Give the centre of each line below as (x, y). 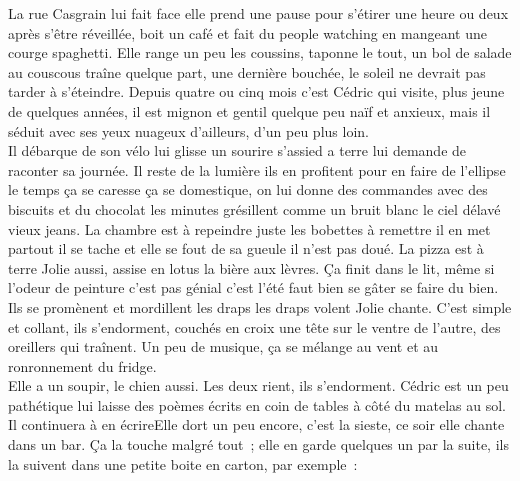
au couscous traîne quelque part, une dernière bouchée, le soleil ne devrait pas (247, 71)
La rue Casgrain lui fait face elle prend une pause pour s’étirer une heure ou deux (258, 13)
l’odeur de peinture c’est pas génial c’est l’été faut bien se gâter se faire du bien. (253, 287)
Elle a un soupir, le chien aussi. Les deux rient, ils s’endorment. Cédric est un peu (258, 385)
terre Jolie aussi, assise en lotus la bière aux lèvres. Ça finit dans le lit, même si (251, 267)
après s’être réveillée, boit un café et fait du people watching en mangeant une (247, 32)
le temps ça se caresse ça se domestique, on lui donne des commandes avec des (248, 189)
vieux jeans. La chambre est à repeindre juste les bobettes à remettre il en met (249, 228)
